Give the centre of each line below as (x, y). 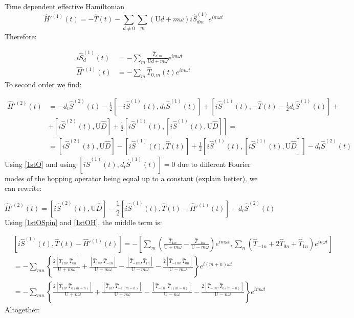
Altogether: (22, 309)
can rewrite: (23, 188)
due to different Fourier (214, 164)
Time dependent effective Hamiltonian (65, 6)
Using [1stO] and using (40, 164)
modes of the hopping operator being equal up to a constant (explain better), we (131, 178)
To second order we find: (43, 84)
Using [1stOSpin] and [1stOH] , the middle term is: (83, 222)
